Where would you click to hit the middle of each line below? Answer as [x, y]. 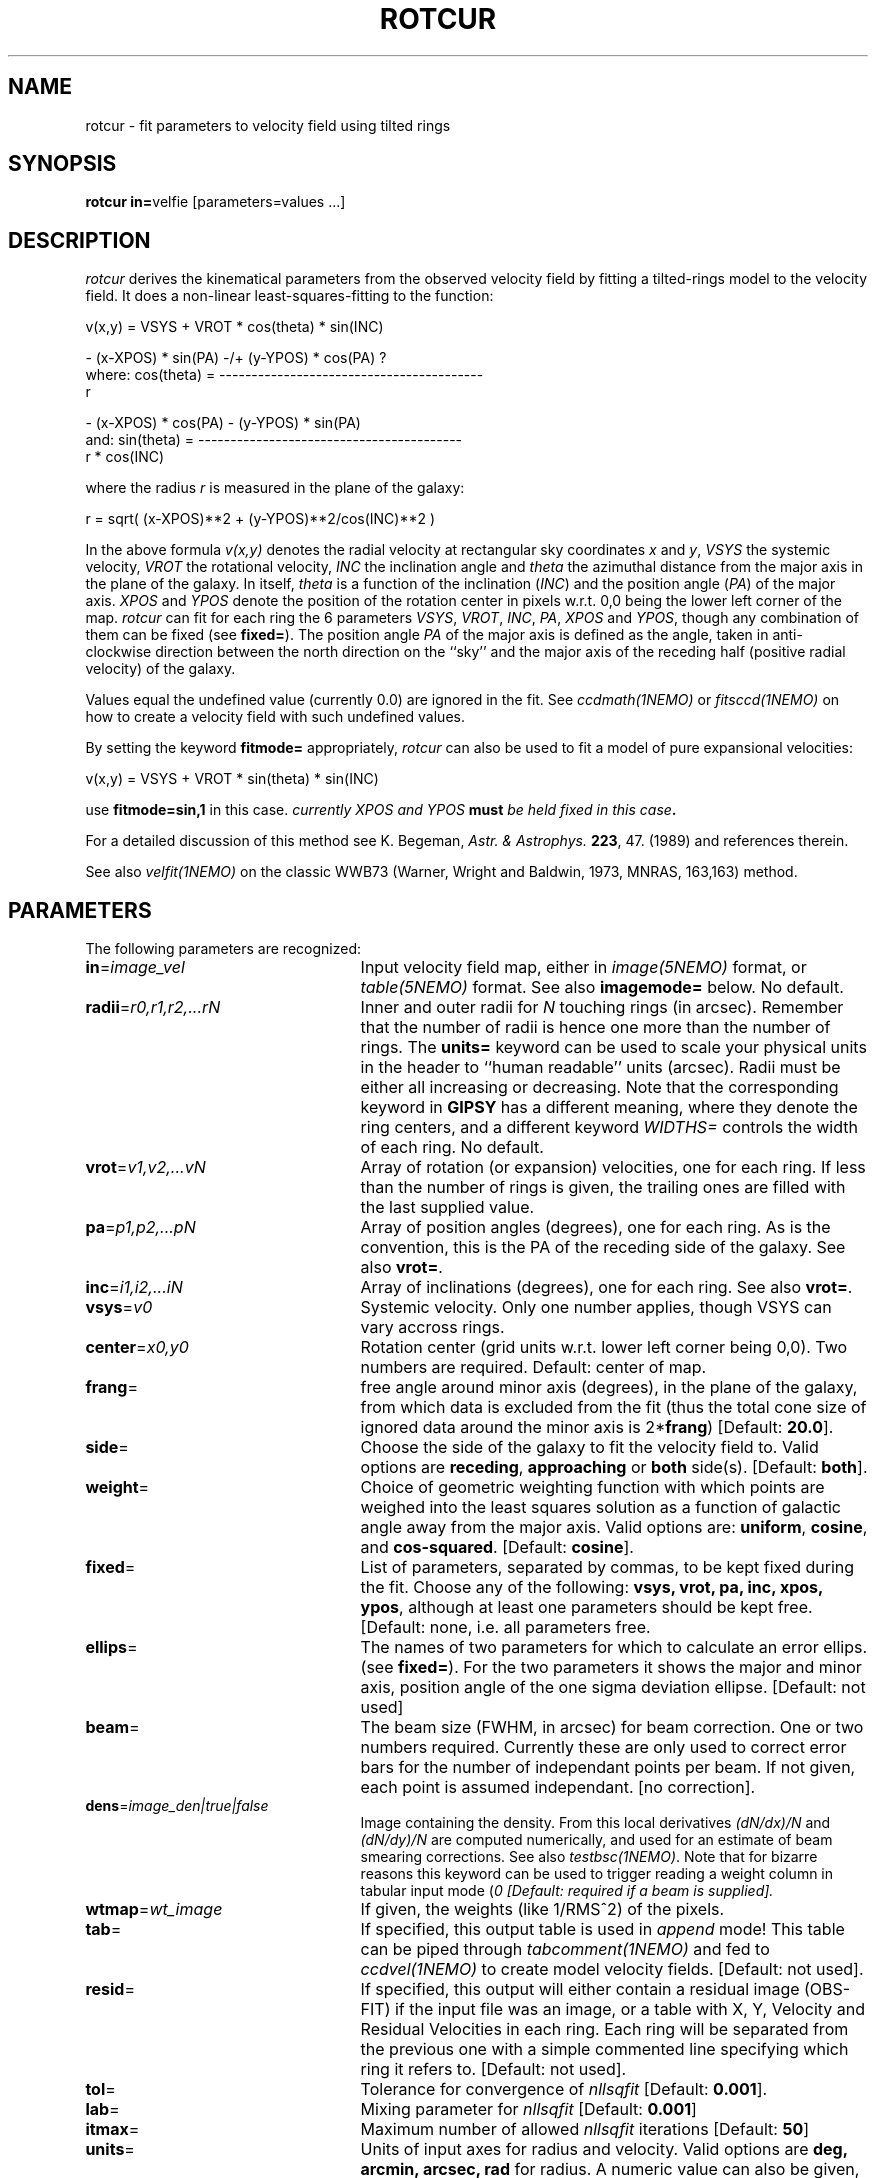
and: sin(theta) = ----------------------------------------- [274, 440]
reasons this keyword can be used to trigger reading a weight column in [597, 1874]
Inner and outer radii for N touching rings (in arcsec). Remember [602, 1007]
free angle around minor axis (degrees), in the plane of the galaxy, [609, 1387]
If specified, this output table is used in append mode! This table [602, 1929]
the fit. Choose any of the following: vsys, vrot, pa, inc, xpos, [591, 1587]
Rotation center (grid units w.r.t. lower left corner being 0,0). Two [604, 1347]
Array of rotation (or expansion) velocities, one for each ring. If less [613, 1167]
